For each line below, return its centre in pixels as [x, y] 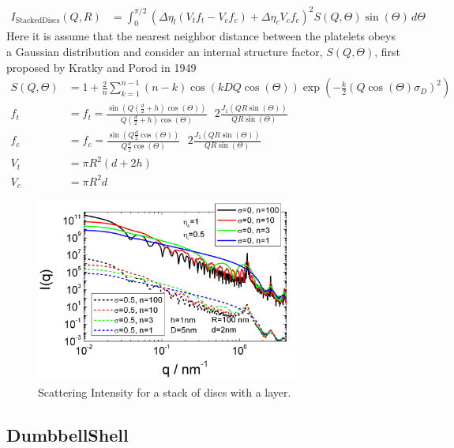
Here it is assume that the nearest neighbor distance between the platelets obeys [201, 36]
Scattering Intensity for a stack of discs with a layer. [165, 392]
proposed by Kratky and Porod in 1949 [101, 67]
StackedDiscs [38, 20]
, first [388, 51]
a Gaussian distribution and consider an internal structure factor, [165, 51]
